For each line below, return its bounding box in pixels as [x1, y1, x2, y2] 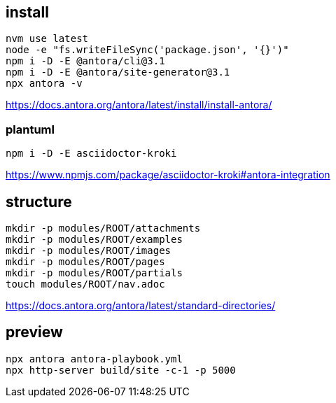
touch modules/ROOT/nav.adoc [6, 278, 165, 290]
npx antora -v [6, 78, 83, 90]
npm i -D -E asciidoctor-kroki [6, 148, 177, 160]
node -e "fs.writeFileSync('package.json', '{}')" [6, 44, 289, 56]
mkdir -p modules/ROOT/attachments [6, 222, 201, 234]
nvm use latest [6, 33, 89, 45]
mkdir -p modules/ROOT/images [6, 245, 171, 257]
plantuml [6, 122, 55, 136]
